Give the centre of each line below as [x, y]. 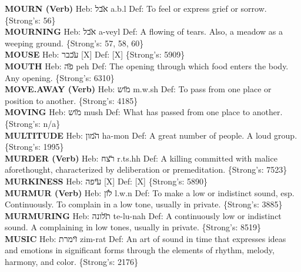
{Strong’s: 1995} [34, 147]
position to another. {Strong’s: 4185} [71, 100]
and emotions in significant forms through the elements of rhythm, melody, [140, 250]
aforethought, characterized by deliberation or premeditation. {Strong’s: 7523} [146, 169]
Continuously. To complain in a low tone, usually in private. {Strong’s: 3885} [144, 204]
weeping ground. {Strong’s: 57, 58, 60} [74, 43]
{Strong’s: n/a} [33, 123]
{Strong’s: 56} [30, 20]
